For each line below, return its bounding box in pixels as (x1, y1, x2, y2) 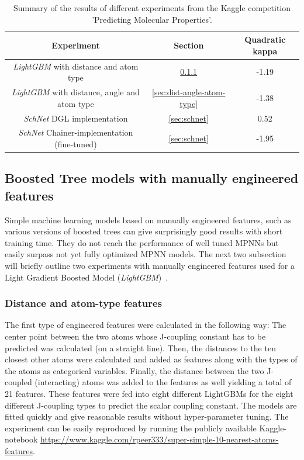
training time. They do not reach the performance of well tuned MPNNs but (5, 236, 279, 248)
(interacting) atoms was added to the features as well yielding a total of (34, 376, 292, 388)
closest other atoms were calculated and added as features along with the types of (5, 353, 298, 365)
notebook (5, 433, 38, 445)
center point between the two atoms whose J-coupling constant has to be (5, 330, 266, 342)
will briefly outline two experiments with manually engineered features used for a (5, 260, 295, 271)
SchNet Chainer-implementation (18, 126, 133, 139)
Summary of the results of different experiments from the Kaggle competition (13, 2, 291, 13)
